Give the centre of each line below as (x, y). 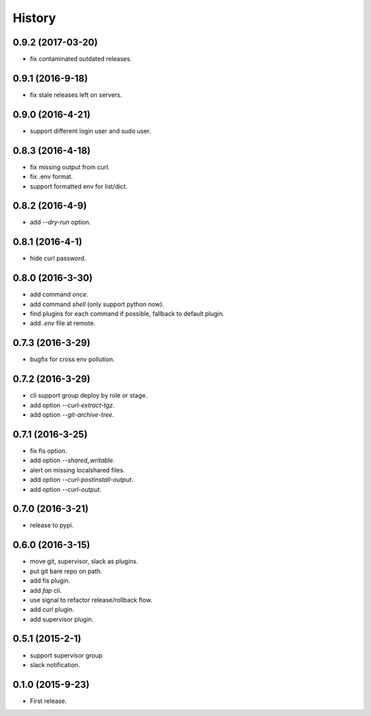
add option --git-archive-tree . (72, 415)
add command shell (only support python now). (97, 304)
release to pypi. (52, 525)
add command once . (59, 294)
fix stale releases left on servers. (76, 95)
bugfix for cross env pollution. (72, 359)
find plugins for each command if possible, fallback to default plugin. (127, 314)
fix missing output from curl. (70, 167)
